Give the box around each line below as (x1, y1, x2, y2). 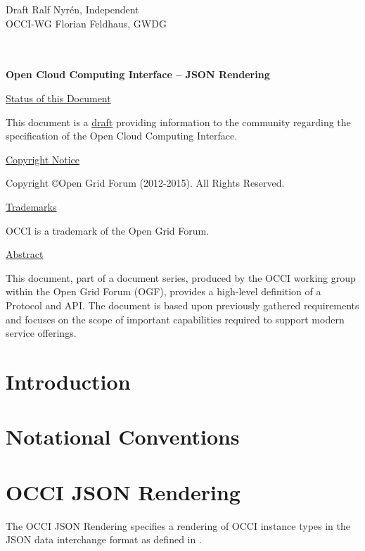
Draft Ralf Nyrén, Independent (6, 2, 139, 16)
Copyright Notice (6, 151, 80, 166)
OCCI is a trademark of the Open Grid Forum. (6, 223, 210, 237)
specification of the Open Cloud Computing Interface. (6, 128, 238, 143)
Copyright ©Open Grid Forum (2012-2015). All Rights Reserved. (6, 175, 285, 190)
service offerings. (6, 326, 77, 340)
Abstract (6, 247, 44, 261)
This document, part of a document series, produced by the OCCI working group (6, 270, 356, 285)
